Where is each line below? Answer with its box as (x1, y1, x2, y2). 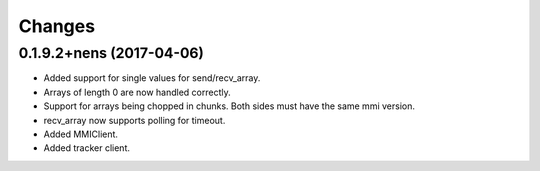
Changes (18, 15, 95, 37)
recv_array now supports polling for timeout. (43, 114, 226, 126)
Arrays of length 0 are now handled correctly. (43, 86, 232, 98)
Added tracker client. (43, 142, 130, 154)
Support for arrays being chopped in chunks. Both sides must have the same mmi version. (43, 100, 415, 112)
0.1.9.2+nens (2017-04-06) (18, 44, 205, 62)
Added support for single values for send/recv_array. (43, 72, 261, 84)
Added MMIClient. (43, 128, 119, 140)
